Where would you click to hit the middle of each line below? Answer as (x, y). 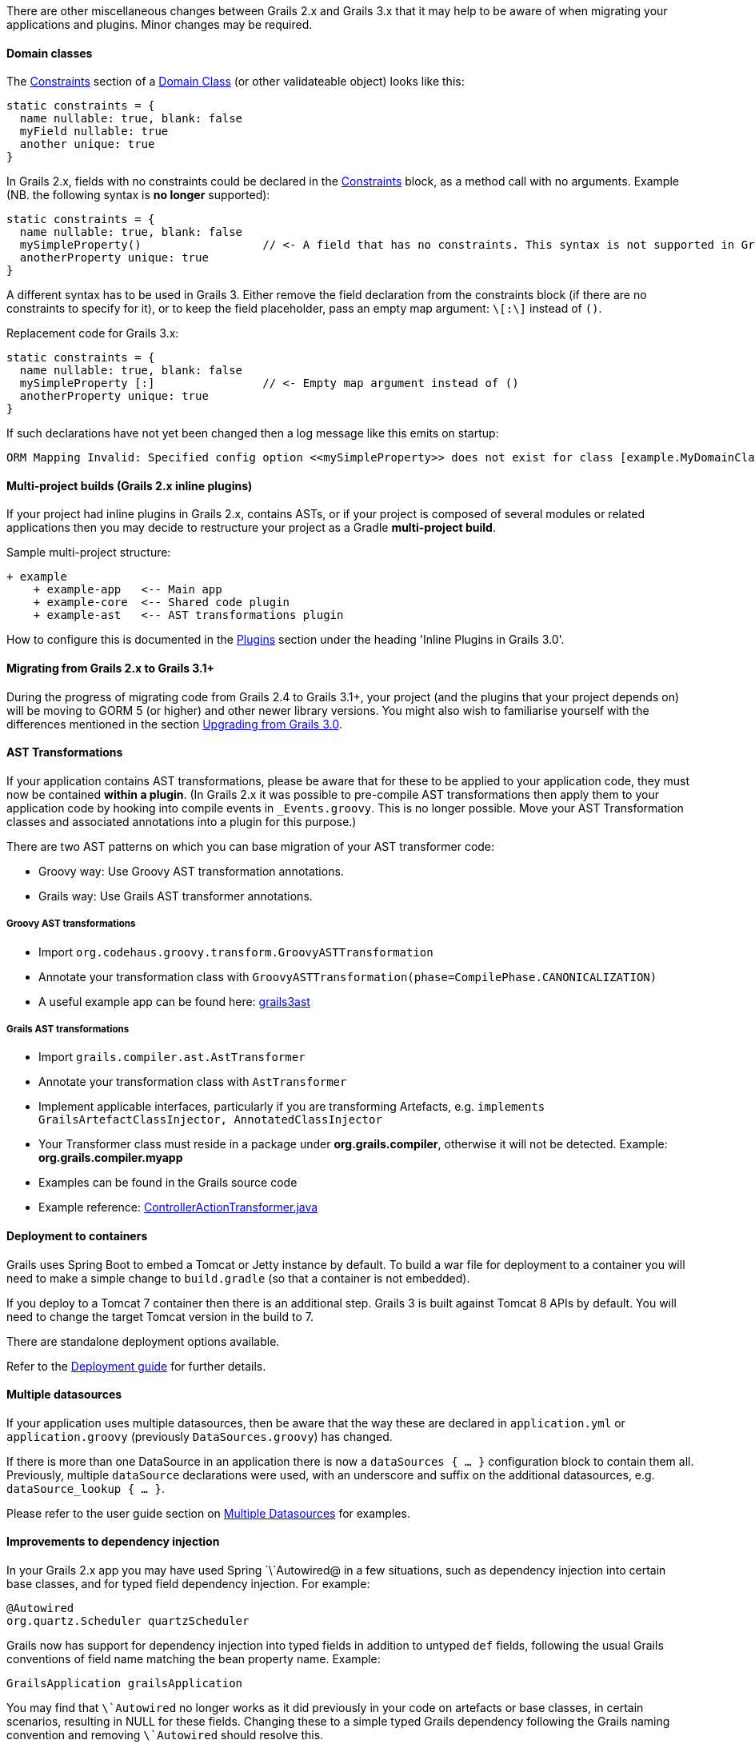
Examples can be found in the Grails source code (168, 1183)
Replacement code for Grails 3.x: (93, 333)
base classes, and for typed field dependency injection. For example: (188, 1584)
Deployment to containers (77, 1236)
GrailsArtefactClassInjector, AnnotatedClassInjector (210, 1120)
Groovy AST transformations (71, 924)
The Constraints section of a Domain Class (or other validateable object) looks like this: (236, 82)
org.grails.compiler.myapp (111, 1158)
